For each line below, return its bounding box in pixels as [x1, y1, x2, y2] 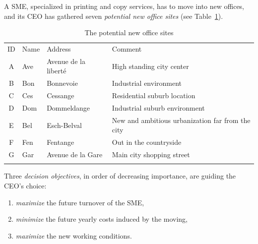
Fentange [47, 137, 74, 147]
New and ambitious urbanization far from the [112, 115, 251, 125]
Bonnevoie [47, 78, 78, 88]
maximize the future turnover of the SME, [15, 197, 144, 207]
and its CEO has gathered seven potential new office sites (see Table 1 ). [4, 10, 223, 21]
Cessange [47, 90, 74, 101]
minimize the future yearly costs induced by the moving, [15, 214, 188, 224]
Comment [112, 44, 142, 54]
